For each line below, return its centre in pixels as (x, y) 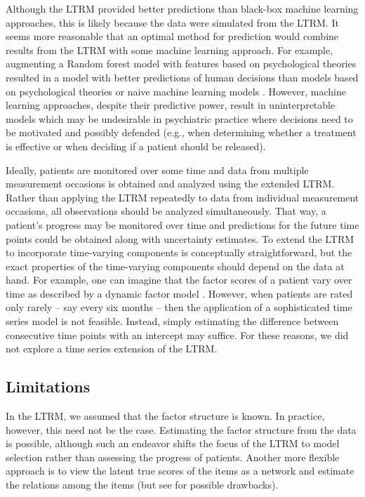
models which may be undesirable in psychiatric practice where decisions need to (179, 118)
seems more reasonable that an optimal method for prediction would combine (172, 36)
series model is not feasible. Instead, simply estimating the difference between (172, 321)
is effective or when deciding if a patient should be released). (136, 146)
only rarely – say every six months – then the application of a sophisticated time (179, 307)
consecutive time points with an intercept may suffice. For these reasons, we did (177, 334)
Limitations (48, 386)
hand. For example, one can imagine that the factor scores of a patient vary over (179, 280)
